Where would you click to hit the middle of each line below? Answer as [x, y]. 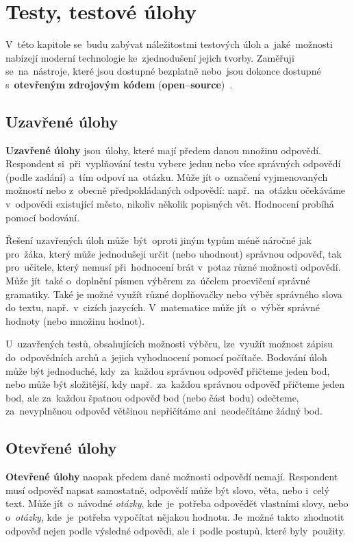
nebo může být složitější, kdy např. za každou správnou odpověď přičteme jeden [175, 384]
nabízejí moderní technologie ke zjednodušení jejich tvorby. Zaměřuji [150, 57]
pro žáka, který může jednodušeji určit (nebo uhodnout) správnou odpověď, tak [174, 253]
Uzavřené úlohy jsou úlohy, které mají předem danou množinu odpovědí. [163, 150]
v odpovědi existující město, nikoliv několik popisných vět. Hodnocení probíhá [170, 204]
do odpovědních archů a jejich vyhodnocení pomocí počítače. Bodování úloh [166, 357]
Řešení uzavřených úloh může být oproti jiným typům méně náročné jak [159, 240]
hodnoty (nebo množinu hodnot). [75, 320]
